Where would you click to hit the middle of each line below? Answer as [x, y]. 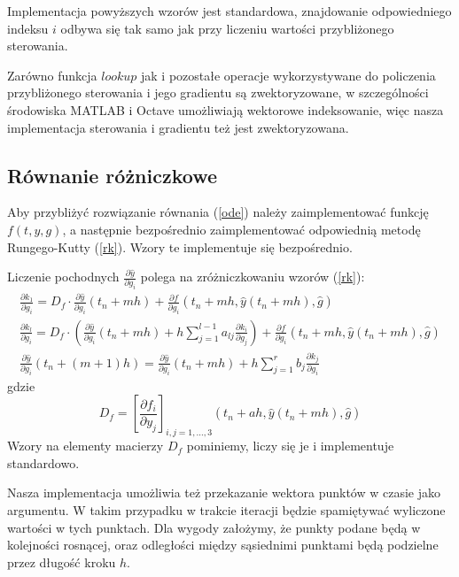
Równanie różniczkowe [113, 175]
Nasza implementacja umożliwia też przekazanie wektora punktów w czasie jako [224, 492]
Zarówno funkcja [52, 75]
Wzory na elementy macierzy [86, 446]
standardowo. [43, 462]
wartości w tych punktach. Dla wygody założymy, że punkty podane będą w [214, 527]
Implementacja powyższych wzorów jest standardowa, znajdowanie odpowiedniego [229, 11]
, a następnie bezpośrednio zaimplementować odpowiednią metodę [241, 229]
